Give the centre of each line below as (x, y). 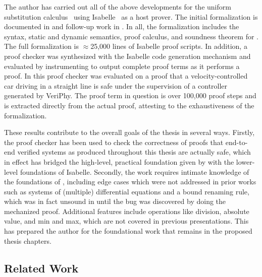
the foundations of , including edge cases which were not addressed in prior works (130, 182)
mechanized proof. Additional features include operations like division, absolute (127, 211)
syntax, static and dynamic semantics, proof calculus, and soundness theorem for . (131, 36)
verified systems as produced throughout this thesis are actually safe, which (134, 152)
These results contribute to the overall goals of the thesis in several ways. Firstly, (129, 132)
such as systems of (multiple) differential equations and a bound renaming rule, (127, 191)
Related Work (41, 268)
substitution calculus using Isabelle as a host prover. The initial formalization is (131, 16)
